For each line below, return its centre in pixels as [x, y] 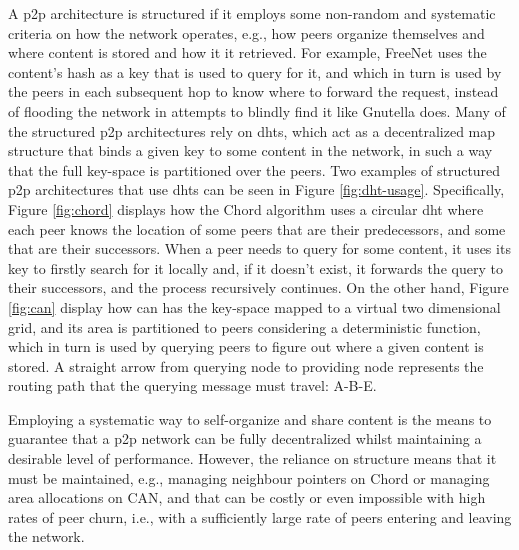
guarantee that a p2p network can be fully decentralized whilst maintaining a [245, 438]
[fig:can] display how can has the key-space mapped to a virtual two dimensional [254, 306]
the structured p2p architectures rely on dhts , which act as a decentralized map [252, 130]
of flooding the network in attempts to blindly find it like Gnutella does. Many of [257, 110]
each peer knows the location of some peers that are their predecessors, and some [257, 228]
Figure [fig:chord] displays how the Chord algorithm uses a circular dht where [246, 208]
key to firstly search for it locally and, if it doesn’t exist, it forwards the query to [255, 267]
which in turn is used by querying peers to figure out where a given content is [246, 346]
